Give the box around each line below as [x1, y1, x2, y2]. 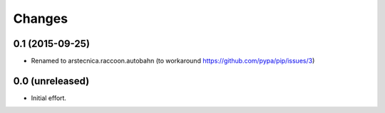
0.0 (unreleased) [13, 75, 90, 87]
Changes [13, 11, 68, 26]
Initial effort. [31, 93, 67, 102]
